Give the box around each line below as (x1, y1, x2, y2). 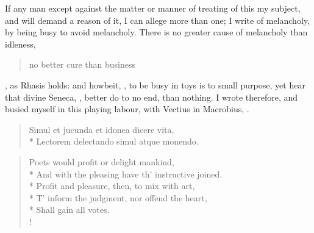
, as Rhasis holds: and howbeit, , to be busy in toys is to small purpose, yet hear (5, 78, 305, 91)
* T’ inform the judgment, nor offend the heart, (29, 191, 207, 204)
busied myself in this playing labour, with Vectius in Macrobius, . (5, 102, 249, 115)
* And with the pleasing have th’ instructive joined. (29, 167, 223, 180)
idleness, (5, 37, 36, 50)
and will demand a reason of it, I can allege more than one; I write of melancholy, (5, 13, 310, 26)
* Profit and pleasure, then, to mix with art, (29, 179, 195, 192)
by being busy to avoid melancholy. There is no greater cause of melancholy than (5, 26, 308, 38)
